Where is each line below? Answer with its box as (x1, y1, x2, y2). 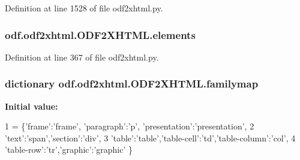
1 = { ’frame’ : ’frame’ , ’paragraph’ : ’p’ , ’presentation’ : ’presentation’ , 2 (5, 120, 254, 132)
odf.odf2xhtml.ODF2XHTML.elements (5, 27, 196, 42)
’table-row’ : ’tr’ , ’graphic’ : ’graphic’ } (5, 143, 133, 156)
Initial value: (5, 99, 58, 112)
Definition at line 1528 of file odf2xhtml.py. (5, 2, 163, 14)
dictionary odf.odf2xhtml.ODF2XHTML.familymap (5, 76, 259, 91)
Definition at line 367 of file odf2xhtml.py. (5, 50, 159, 63)
